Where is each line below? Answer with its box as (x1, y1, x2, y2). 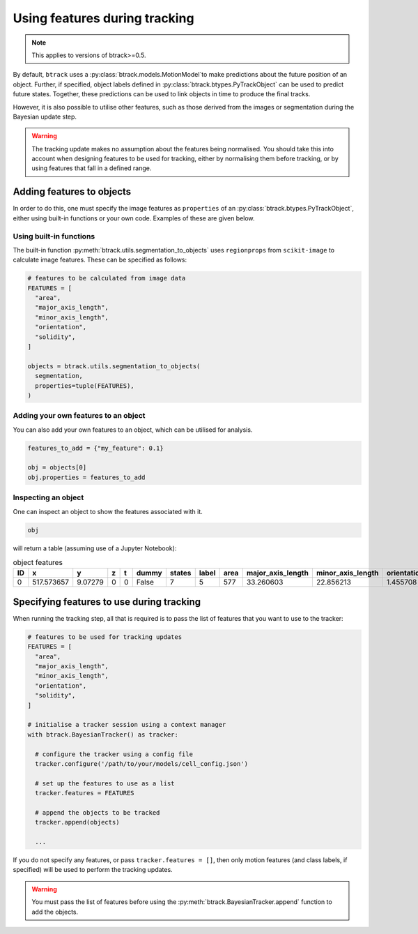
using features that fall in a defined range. (31, 164, 152, 172)
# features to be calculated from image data (27, 274, 186, 283)
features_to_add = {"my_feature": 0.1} (27, 444, 164, 452)
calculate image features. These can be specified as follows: (13, 255, 187, 264)
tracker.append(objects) (35, 818, 120, 827)
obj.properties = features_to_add (27, 473, 146, 481)
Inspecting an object (13, 492, 84, 502)
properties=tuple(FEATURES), (35, 382, 135, 390)
